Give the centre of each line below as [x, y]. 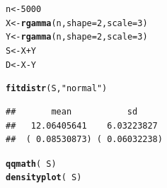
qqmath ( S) [31, 164]
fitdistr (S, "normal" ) [57, 89]
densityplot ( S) [44, 178]
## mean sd [72, 111]
